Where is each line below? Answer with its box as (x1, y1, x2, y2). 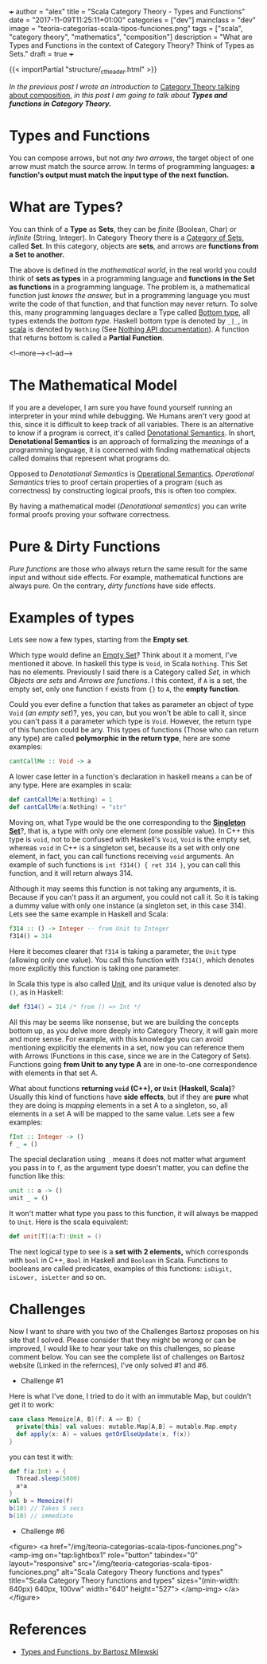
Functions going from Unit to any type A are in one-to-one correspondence (9, 1059, 257, 1069)
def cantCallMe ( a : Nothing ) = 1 (9, 796, 113, 804)
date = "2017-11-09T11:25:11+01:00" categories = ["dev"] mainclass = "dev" (9, 15, 257, 25)
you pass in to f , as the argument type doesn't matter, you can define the (9, 1163, 249, 1172)
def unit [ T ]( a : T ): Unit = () (9, 1233, 103, 1241)
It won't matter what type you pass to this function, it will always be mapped (9, 1209, 258, 1219)
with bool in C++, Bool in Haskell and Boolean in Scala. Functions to (9, 1255, 229, 1266)
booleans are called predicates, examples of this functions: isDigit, (9, 1264, 233, 1274)
